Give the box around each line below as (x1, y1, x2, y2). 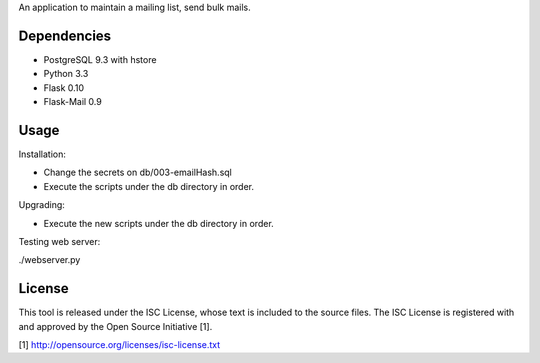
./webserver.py (18, 254, 81, 266)
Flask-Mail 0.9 (43, 96, 102, 108)
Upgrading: (18, 199, 65, 211)
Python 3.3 (43, 68, 89, 80)
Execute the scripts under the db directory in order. (43, 180, 255, 192)
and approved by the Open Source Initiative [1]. (18, 320, 213, 332)
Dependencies (18, 27, 112, 44)
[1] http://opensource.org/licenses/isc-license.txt (18, 339, 221, 351)
